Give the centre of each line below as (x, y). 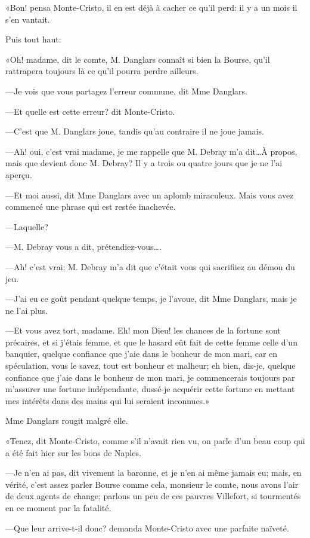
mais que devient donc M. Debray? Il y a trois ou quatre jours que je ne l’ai (144, 163)
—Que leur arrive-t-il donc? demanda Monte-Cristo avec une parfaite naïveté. (147, 528)
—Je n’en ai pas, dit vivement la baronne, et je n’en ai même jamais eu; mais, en (154, 473)
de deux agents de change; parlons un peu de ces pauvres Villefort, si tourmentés (153, 496)
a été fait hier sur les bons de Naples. (73, 452)
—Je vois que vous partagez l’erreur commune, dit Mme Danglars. (127, 91)
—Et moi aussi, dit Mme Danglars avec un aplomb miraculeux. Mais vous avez (150, 195)
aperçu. (19, 174)
